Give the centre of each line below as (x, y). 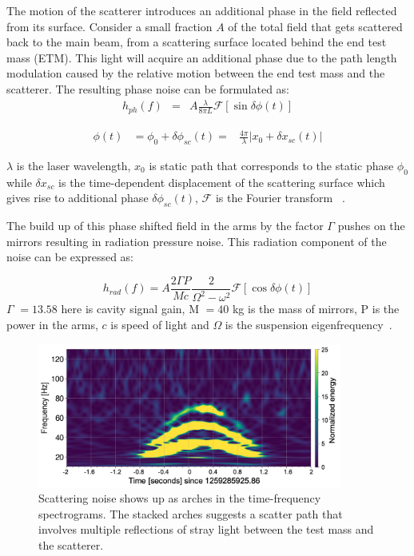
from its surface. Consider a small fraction (109, 26)
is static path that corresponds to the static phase (271, 165)
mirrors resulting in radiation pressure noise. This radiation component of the (197, 241)
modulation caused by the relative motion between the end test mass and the (196, 73)
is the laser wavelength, (74, 165)
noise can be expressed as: (70, 257)
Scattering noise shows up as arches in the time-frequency (180, 498)
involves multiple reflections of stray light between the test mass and (206, 529)
